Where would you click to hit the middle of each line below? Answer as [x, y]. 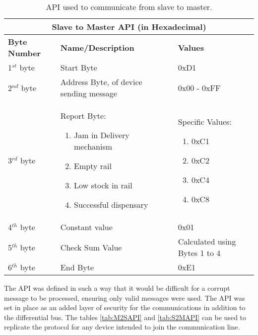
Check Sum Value [91, 247]
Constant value [86, 227]
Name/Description [97, 47]
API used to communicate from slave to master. [129, 7]
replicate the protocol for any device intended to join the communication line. [122, 327]
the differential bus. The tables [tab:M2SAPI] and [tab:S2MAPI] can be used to [125, 317]
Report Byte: [83, 116]
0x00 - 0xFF [199, 87]
